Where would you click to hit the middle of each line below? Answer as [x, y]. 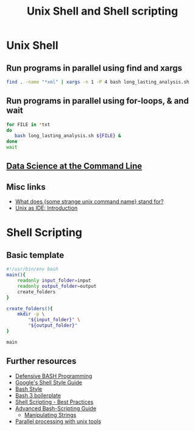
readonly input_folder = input [54, 281]
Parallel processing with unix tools [58, 421]
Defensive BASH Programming [54, 376]
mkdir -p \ [31, 314]
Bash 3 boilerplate [38, 395]
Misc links [26, 187]
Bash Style [29, 389]
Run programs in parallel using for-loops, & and [97, 101]
